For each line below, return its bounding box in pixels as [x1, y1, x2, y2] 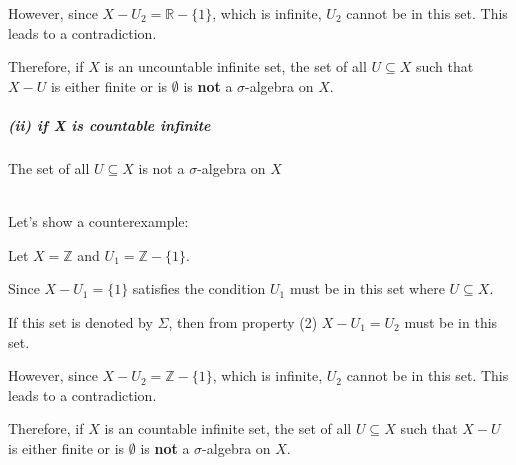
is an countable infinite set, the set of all [104, 418, 352, 439]
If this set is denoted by [8, 311, 153, 332]
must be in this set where [289, 278, 445, 299]
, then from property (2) [168, 311, 318, 332]
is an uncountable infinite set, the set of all [104, 56, 367, 77]
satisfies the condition [132, 278, 266, 299]
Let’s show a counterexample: [8, 211, 189, 232]
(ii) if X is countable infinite [8, 114, 211, 135]
